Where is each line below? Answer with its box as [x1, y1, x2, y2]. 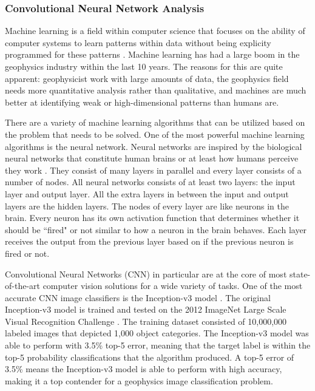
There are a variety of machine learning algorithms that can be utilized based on [5, 116, 305, 129]
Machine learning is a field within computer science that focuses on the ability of [5, 24, 305, 37]
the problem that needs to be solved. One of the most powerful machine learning [5, 127, 305, 140]
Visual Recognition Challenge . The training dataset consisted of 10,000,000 [5, 314, 287, 327]
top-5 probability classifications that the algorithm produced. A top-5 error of [5, 350, 294, 363]
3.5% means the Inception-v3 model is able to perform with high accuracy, [5, 362, 282, 375]
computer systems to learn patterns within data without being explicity [5, 36, 271, 49]
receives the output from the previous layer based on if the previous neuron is [5, 235, 294, 248]
